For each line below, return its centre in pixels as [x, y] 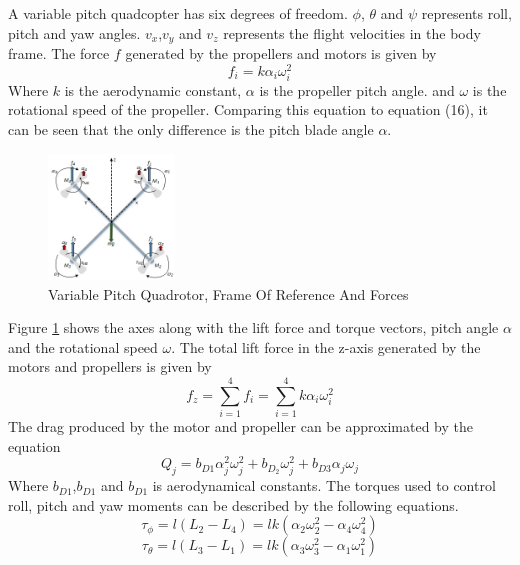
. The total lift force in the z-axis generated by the [326, 346]
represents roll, [466, 13]
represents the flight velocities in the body [352, 32]
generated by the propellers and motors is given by [281, 53]
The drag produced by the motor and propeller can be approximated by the [240, 426]
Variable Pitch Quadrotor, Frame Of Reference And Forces [228, 293]
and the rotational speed [83, 346]
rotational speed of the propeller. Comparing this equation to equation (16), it [248, 109]
